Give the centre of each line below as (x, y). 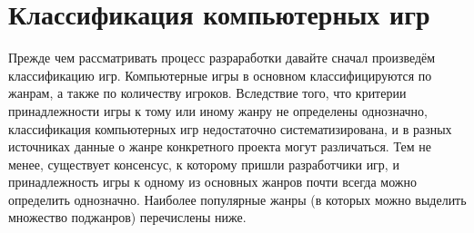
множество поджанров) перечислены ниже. (127, 217)
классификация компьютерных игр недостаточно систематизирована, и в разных (230, 128)
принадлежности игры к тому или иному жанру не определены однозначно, (218, 110)
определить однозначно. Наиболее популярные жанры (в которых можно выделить (237, 199)
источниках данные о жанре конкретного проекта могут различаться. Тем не (220, 146)
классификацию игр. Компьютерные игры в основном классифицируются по (220, 75)
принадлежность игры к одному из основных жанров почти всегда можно (212, 182)
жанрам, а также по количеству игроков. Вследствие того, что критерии (207, 93)
